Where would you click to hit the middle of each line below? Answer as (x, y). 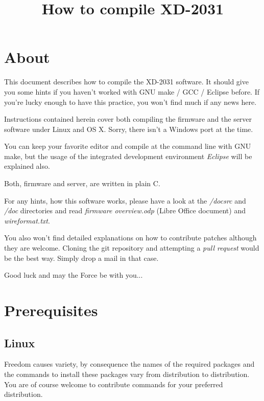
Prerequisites (51, 310)
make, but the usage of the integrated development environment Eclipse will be (128, 156)
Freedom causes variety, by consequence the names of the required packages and (129, 364)
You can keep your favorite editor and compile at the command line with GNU (128, 146)
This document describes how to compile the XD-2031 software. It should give (126, 82)
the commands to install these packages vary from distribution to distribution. (127, 374)
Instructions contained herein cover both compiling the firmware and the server (128, 119)
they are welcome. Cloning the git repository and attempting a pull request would (132, 248)
